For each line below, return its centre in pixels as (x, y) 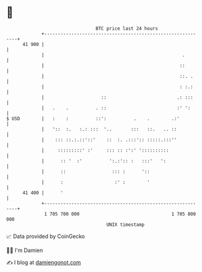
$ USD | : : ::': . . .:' (93, 118)
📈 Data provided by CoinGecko (46, 236)
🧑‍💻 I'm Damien (25, 250)
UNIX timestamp (125, 224)
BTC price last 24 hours (127, 28)
